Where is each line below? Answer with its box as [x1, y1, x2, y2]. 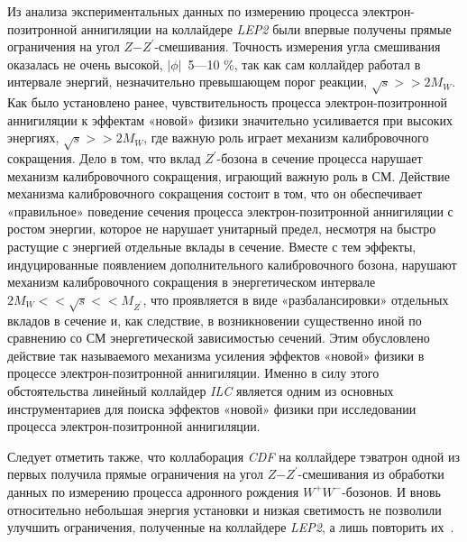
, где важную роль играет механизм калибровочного [143, 128, 429, 147]
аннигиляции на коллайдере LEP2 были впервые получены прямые [80, 19, 452, 38]
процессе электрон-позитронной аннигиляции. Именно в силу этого [7, 363, 380, 382]
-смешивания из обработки [298, 464, 444, 483]
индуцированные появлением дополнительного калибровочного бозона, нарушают [7, 254, 457, 273]
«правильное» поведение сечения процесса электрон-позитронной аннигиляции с [7, 201, 453, 220]
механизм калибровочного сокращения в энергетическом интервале [7, 272, 376, 291]
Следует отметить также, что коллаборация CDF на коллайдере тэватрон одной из [7, 446, 460, 465]
